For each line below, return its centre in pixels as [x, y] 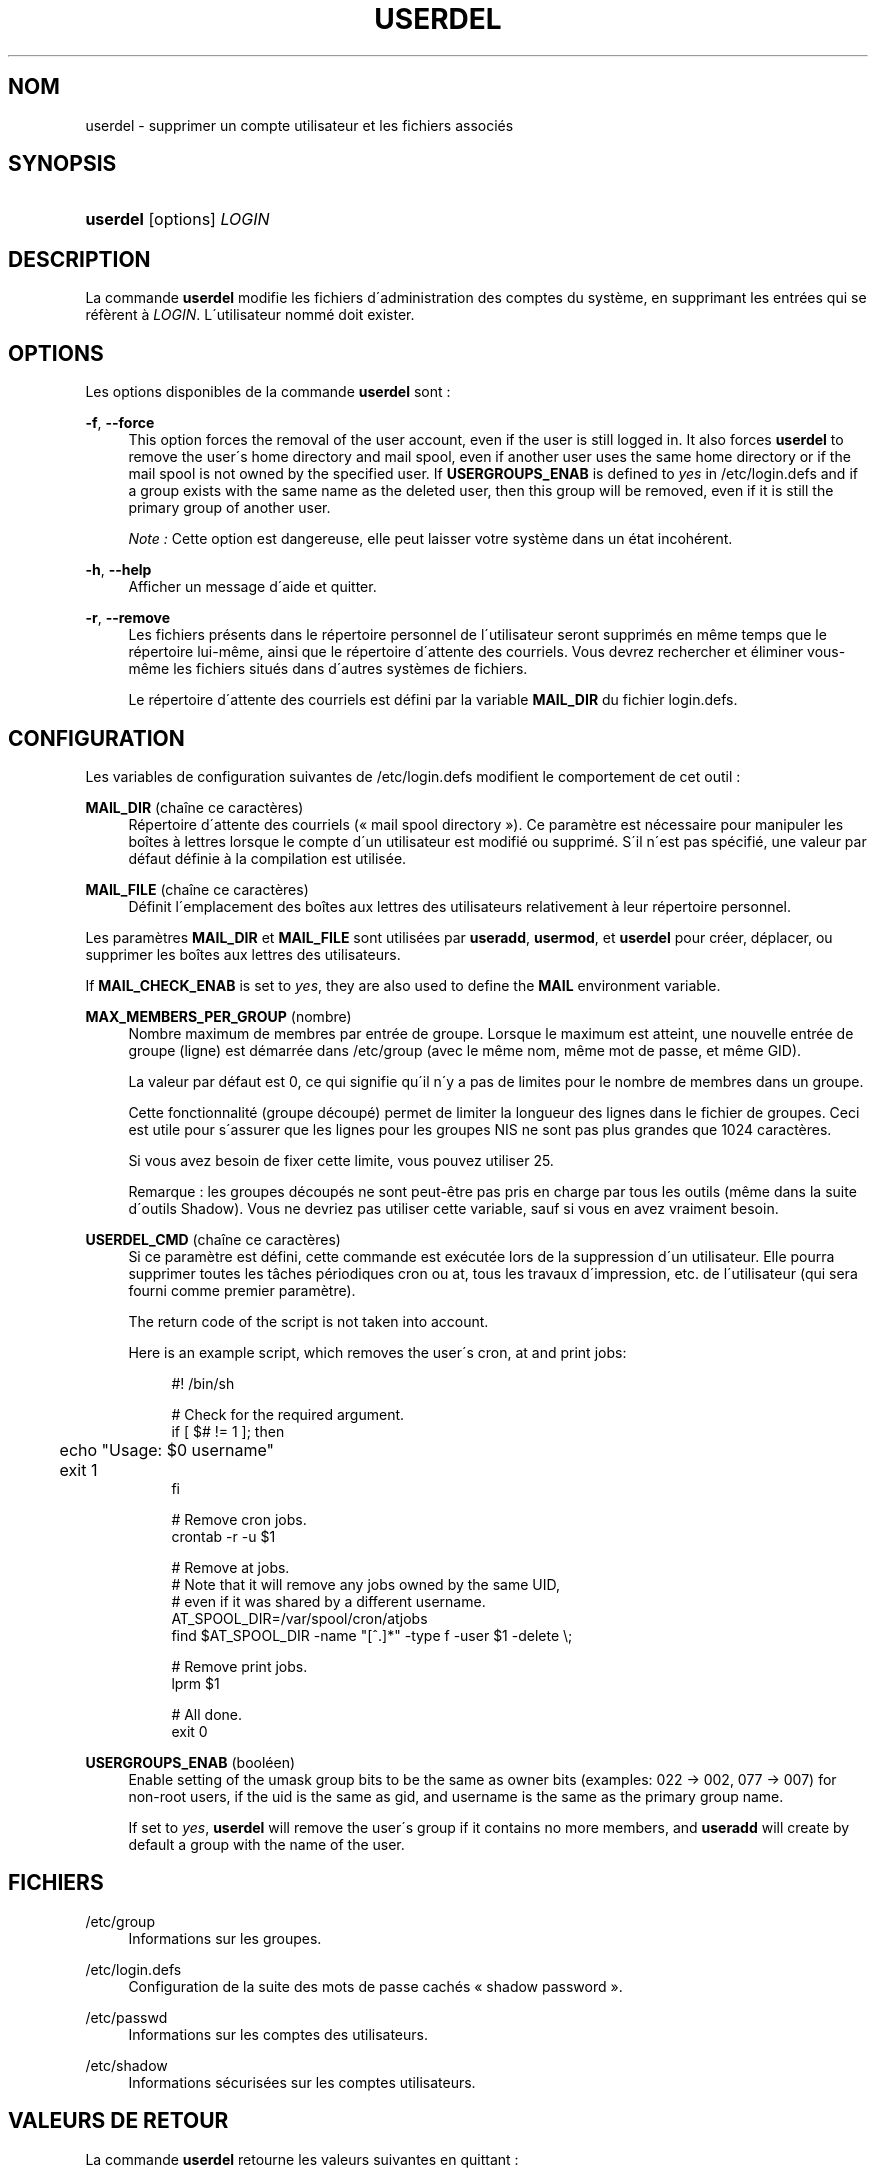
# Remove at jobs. [230, 1567]
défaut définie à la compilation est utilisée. [267, 858]
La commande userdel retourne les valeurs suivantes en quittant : [302, 2159]
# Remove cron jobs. [239, 1519]
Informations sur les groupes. [225, 1938]
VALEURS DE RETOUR [118, 2121]
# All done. [207, 1714]
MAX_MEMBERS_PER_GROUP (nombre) [218, 1016]
